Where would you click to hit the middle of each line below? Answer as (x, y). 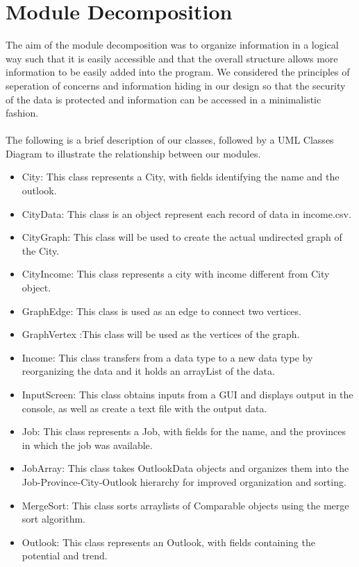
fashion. (22, 113)
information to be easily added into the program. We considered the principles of (178, 72)
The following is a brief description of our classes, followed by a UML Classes (170, 140)
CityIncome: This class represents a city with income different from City (176, 274)
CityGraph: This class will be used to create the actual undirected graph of (182, 237)
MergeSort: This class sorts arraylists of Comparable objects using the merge (185, 505)
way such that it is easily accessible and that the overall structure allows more (172, 58)
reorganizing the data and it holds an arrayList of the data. (148, 371)
